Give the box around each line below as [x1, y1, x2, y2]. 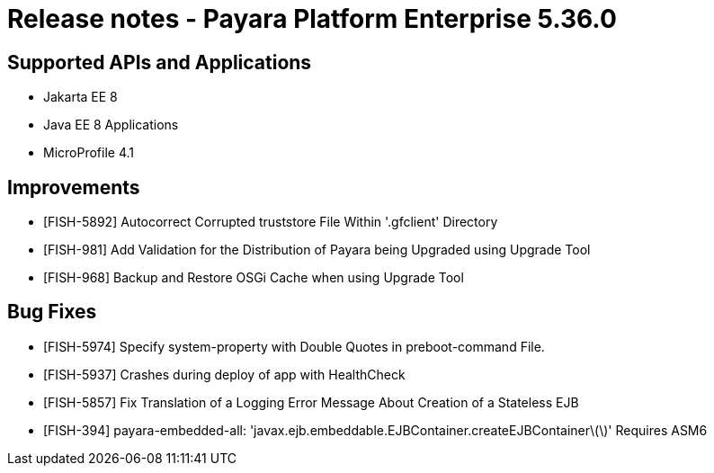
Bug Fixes [7, 300, 97, 324]
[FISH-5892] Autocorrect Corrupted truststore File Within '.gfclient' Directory [43, 214, 498, 230]
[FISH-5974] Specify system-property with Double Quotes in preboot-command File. [43, 338, 545, 354]
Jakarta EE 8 [43, 89, 118, 105]
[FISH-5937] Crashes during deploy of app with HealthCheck [43, 366, 406, 382]
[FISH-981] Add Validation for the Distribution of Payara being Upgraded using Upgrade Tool [43, 242, 591, 258]
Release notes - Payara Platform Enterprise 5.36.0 [7, 4, 617, 34]
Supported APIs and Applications [7, 50, 312, 74]
